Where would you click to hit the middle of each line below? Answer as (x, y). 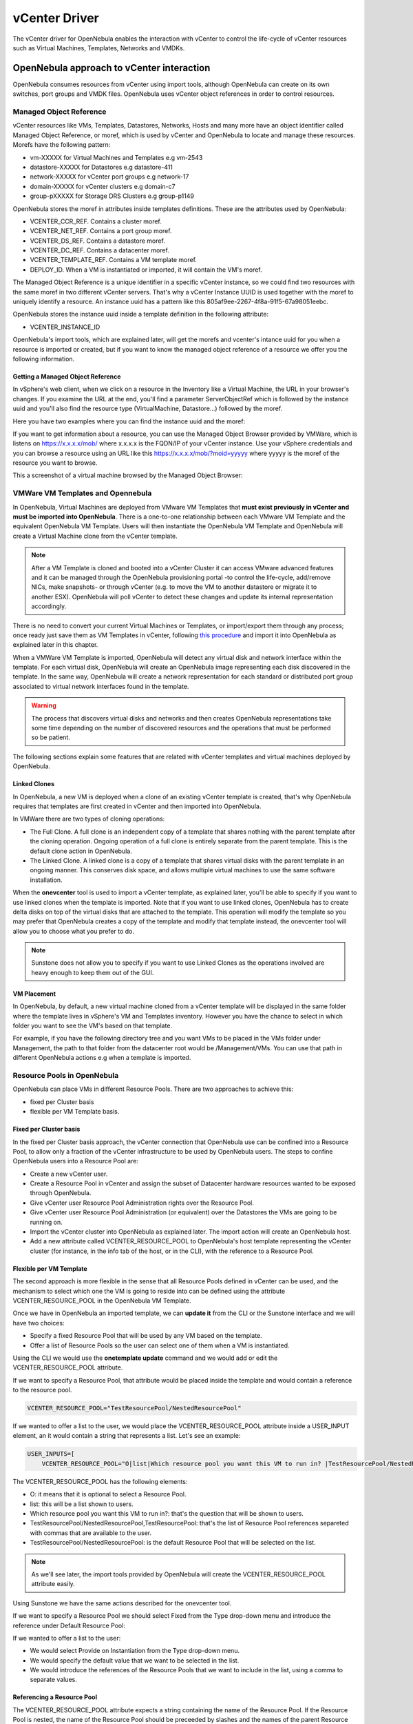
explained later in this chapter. (55, 645)
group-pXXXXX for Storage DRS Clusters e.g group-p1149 (112, 196)
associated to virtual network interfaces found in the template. (101, 686)
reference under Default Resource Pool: (69, 1625)
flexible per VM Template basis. (75, 1112)
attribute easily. (53, 1584)
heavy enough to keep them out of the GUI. (93, 972)
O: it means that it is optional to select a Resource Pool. (108, 1494)
